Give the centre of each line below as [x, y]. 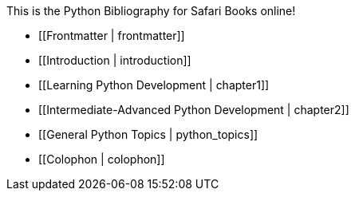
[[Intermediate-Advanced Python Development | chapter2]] [194, 110]
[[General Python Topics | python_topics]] [148, 134]
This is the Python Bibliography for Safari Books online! [151, 11]
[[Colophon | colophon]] [102, 159]
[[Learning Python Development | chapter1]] [154, 85]
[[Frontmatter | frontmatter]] [112, 35]
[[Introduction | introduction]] [115, 60]
